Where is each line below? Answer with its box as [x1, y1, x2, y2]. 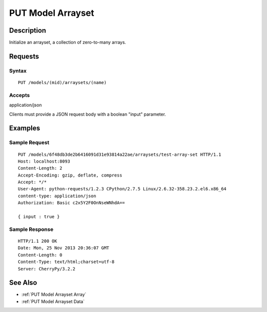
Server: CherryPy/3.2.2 [18, 266, 76, 271]
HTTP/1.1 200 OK [18, 238, 57, 244]
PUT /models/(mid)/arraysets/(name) [18, 80, 107, 86]
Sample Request [9, 139, 49, 146]
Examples [9, 124, 41, 133]
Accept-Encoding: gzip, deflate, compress [18, 172, 123, 178]
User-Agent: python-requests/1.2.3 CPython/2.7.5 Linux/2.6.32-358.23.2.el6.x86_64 [18, 186, 227, 192]
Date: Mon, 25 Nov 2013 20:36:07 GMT [18, 245, 110, 251]
